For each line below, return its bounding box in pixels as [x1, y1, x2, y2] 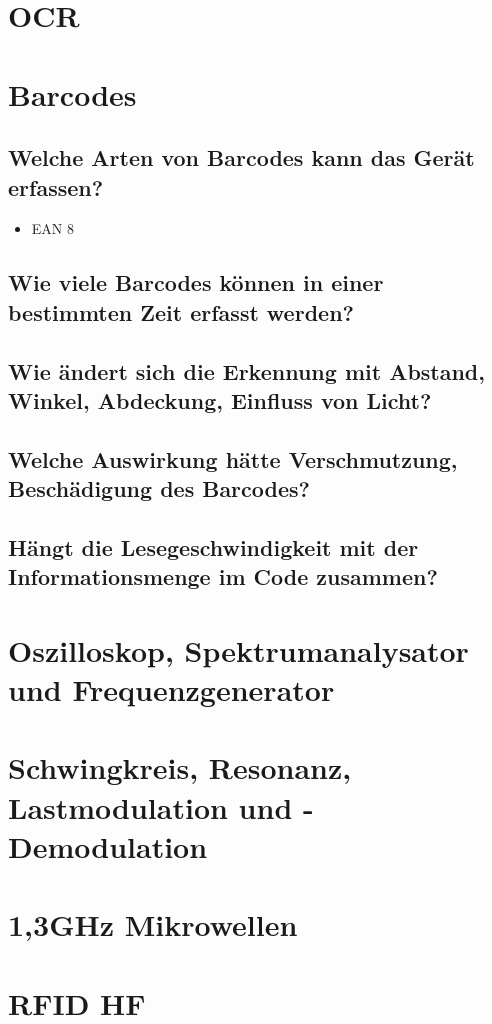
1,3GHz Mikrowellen [8, 904, 298, 945]
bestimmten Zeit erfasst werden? [8, 296, 354, 327]
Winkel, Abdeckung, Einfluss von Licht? [8, 384, 432, 415]
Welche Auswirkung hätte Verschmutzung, [8, 443, 458, 474]
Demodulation [8, 825, 208, 866]
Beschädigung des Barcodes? [8, 473, 310, 504]
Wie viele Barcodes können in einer [8, 267, 384, 298]
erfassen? [8, 171, 104, 202]
